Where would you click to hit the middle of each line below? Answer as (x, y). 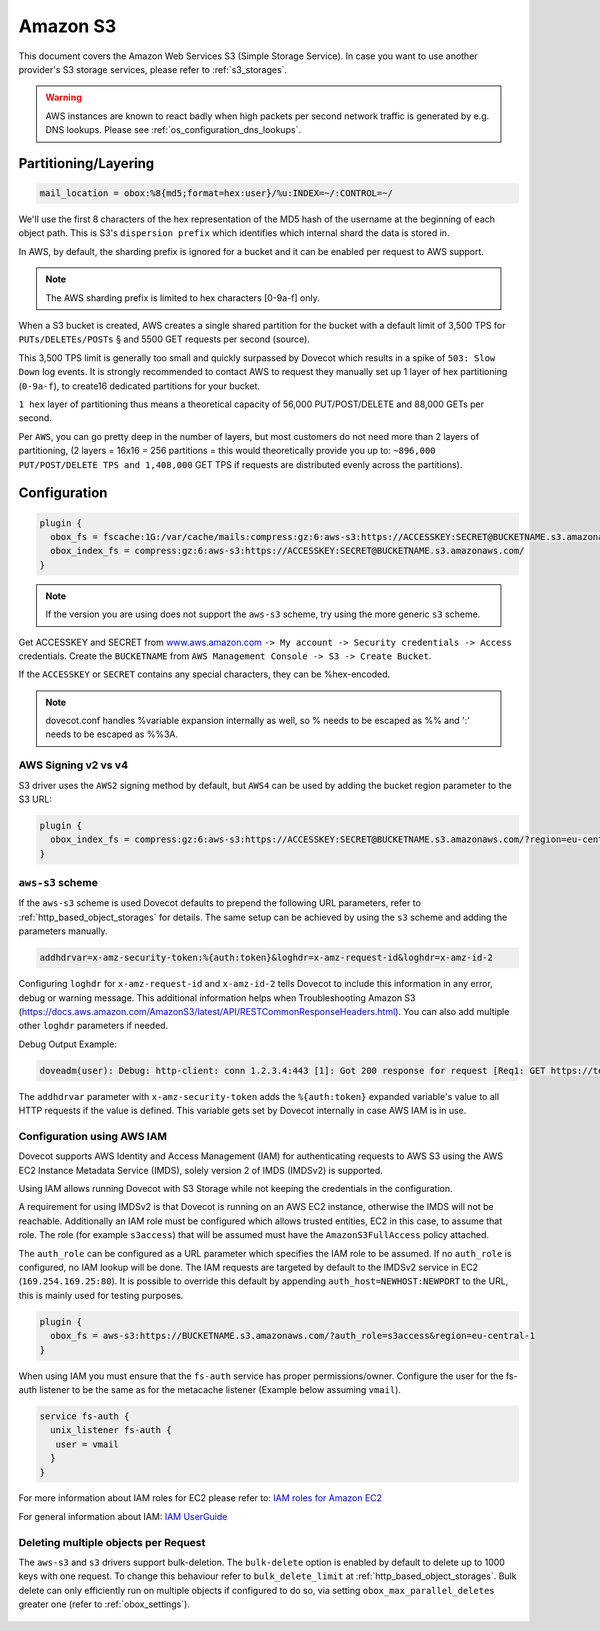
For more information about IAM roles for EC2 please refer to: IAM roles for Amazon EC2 (200, 1498)
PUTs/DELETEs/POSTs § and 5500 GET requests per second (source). (164, 339)
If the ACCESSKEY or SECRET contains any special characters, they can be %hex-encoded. (204, 674)
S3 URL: (35, 799)
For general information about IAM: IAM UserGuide (123, 1516)
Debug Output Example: (67, 1044)
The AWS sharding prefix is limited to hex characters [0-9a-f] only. (182, 297)
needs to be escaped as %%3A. (112, 734)
